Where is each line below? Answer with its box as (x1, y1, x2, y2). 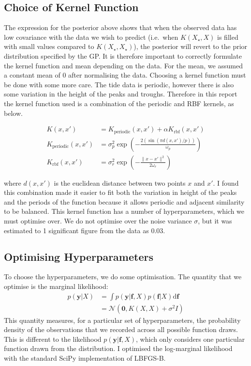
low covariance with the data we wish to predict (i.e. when (4, 32, 178, 42)
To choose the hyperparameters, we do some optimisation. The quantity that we (4, 271, 242, 282)
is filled (217, 32, 238, 42)
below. (4, 108, 23, 118)
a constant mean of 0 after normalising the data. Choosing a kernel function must (4, 70, 246, 80)
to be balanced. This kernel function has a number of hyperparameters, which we (4, 206, 245, 216)
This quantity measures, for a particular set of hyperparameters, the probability (4, 315, 241, 325)
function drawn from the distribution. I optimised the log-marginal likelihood (4, 343, 233, 353)
